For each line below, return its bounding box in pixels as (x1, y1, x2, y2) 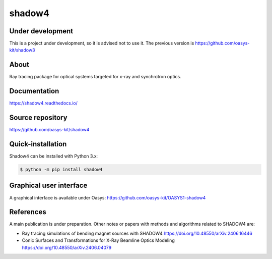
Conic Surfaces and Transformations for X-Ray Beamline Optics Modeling (22, 237, 175, 243)
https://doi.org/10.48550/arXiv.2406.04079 (22, 244, 112, 250)
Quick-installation (9, 139, 67, 148)
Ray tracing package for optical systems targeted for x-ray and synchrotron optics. (9, 74, 181, 80)
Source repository (9, 114, 67, 122)
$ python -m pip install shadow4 (20, 167, 103, 173)
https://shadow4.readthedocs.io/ (9, 100, 78, 106)
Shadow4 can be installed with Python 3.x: (9, 153, 98, 159)
